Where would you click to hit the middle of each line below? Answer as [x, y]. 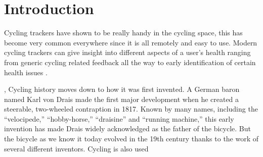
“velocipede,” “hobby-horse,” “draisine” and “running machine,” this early [119, 118]
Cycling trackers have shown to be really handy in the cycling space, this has [123, 33]
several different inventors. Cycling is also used [76, 148]
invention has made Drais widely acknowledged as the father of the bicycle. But [127, 128]
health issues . [26, 72]
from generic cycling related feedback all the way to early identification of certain [130, 62]
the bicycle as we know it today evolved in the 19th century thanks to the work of [131, 139]
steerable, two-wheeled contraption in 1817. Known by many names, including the [131, 109]
